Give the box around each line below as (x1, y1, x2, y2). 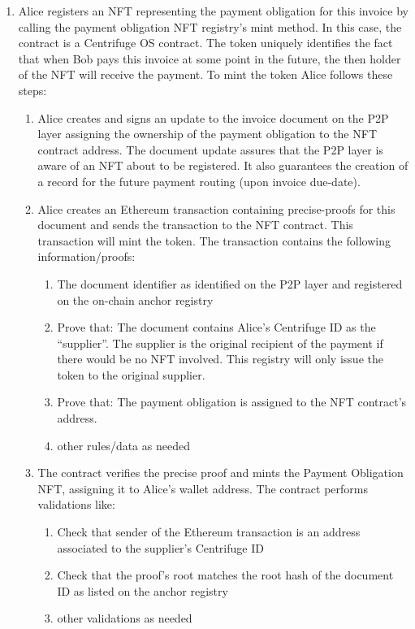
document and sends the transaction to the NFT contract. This (37, 216, 353, 233)
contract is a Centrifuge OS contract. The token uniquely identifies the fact (18, 34, 393, 51)
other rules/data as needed (57, 436, 190, 453)
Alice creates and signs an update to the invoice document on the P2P (37, 109, 389, 126)
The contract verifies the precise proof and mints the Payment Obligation (37, 464, 404, 481)
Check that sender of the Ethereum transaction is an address (57, 523, 361, 540)
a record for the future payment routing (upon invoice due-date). (37, 172, 361, 189)
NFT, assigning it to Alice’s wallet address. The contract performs (37, 479, 368, 497)
